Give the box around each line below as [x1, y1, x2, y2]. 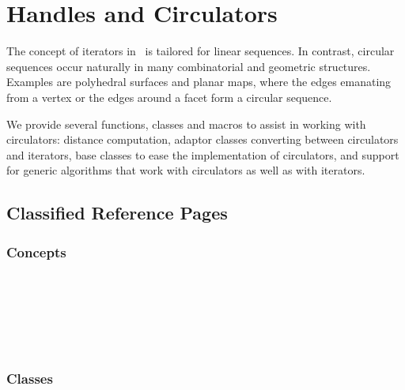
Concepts [6, 242, 66, 261]
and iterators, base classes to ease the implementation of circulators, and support [6, 146, 399, 163]
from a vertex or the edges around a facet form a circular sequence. [6, 88, 332, 105]
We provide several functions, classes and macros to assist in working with [6, 115, 366, 132]
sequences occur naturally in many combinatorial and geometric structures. [6, 58, 371, 74]
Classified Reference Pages [6, 201, 228, 225]
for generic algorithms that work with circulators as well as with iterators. [6, 162, 365, 178]
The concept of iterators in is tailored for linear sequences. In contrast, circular [6, 43, 395, 59]
